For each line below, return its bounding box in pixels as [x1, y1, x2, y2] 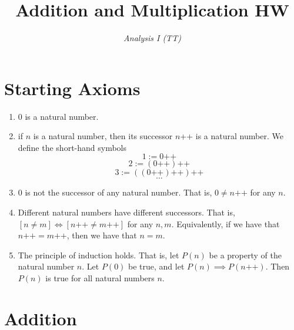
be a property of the [209, 248, 282, 261]
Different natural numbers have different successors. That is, [18, 206, 235, 218]
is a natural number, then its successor [33, 130, 173, 142]
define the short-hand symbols [18, 141, 127, 153]
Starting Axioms [4, 76, 141, 100]
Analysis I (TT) [123, 32, 181, 44]
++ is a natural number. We [180, 130, 283, 142]
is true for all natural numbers [45, 272, 155, 284]
